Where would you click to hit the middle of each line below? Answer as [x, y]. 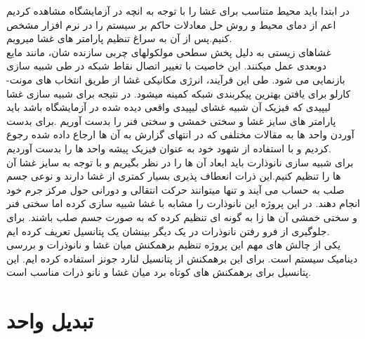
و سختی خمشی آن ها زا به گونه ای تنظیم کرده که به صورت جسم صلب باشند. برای [182, 217]
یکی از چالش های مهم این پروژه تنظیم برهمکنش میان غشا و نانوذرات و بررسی [174, 245]
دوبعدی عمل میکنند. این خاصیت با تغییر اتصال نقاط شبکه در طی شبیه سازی [166, 66]
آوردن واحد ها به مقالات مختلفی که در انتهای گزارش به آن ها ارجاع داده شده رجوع [180, 134]
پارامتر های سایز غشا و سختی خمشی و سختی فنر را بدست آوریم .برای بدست [171, 120]
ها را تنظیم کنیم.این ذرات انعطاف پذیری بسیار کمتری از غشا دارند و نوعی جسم [174, 176]
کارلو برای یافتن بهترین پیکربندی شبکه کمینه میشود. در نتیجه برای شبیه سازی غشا [179, 93]
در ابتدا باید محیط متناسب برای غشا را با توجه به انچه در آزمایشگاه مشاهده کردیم [178, 11]
